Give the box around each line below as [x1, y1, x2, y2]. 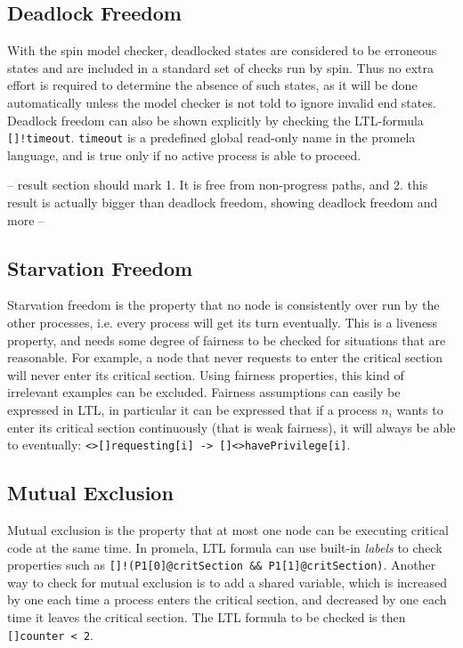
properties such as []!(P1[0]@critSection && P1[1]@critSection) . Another [7, 555, 436, 574]
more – [7, 210, 45, 229]
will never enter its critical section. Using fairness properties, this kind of [7, 365, 404, 384]
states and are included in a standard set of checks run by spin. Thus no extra [7, 58, 435, 77]
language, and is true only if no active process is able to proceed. [7, 145, 361, 164]
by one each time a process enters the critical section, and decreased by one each [7, 590, 447, 609]
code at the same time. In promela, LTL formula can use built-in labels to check [7, 538, 443, 556]
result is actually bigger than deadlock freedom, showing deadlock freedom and [7, 193, 438, 212]
